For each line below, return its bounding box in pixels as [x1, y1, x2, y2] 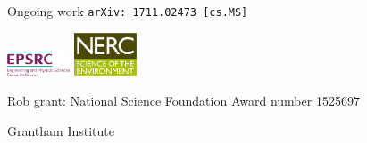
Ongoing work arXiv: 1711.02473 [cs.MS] [7, 2, 248, 20]
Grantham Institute [7, 121, 115, 139]
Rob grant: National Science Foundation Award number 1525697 [7, 91, 360, 110]
